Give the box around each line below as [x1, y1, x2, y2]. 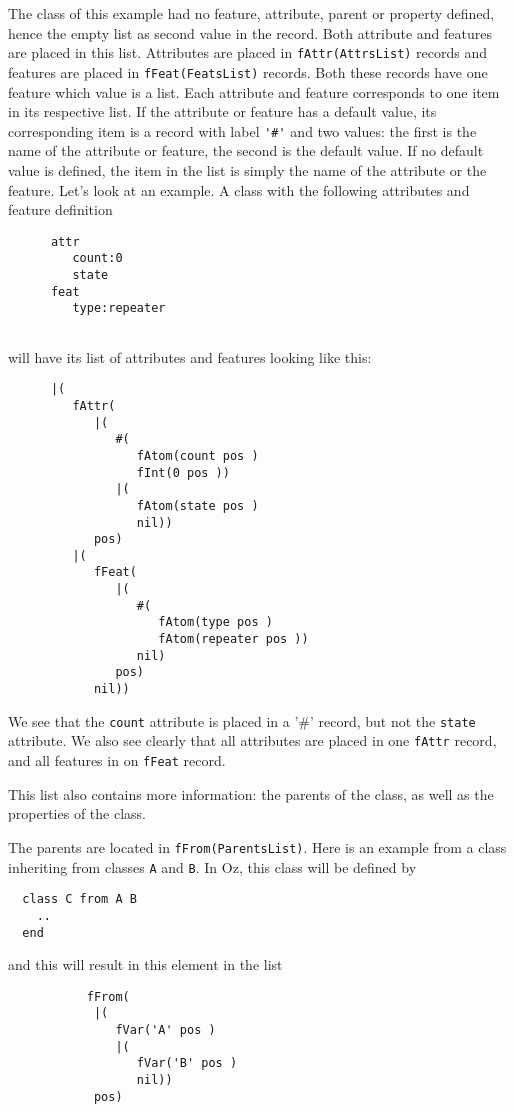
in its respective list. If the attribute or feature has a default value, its [8, 101, 437, 122]
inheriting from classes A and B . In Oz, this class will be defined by [8, 856, 417, 877]
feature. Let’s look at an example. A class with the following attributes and [8, 179, 470, 200]
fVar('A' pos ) [115, 1023, 216, 1038]
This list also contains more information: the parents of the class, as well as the [8, 783, 494, 804]
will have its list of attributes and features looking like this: [8, 346, 372, 367]
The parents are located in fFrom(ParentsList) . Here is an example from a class [8, 836, 507, 857]
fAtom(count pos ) [136, 448, 259, 463]
